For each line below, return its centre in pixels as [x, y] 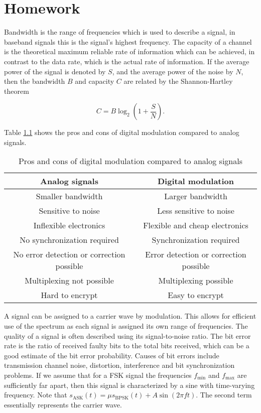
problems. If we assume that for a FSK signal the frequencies [98, 375]
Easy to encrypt [196, 295]
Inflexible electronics [69, 225]
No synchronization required [69, 240]
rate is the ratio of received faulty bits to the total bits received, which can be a [127, 346]
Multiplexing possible [196, 281]
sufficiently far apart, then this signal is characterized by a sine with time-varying [129, 385]
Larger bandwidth [196, 196]
